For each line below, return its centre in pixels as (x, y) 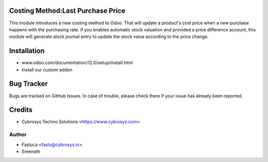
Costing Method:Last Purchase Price (67, 11)
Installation (27, 51)
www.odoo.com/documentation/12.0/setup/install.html (77, 63)
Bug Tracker (29, 84)
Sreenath (31, 151)
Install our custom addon (47, 70)
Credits (21, 110)
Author (18, 135)
